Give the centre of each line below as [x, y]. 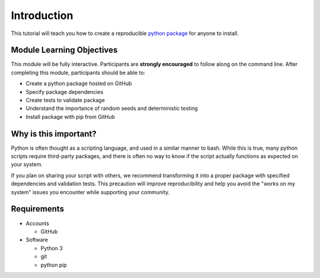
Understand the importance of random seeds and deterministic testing [112, 108]
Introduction [42, 15]
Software [37, 240]
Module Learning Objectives [64, 50]
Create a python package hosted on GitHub [79, 84]
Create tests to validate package [65, 100]
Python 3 [52, 248]
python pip [54, 265]
